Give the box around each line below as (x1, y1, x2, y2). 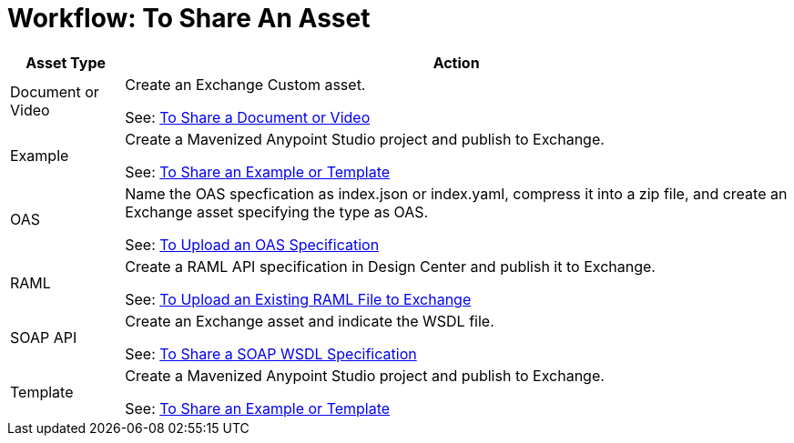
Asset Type (25, 53, 106, 72)
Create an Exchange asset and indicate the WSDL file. (125, 311, 494, 330)
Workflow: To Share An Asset (7, 3, 371, 34)
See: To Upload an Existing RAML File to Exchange (125, 289, 472, 308)
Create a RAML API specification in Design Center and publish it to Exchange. (125, 257, 656, 276)
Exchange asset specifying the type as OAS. (125, 202, 429, 221)
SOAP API (10, 327, 77, 347)
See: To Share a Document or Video (125, 107, 371, 126)
